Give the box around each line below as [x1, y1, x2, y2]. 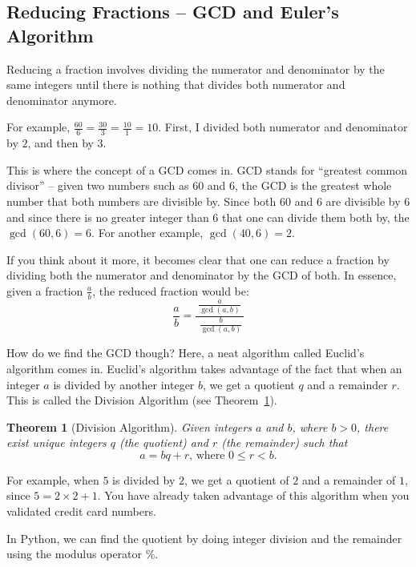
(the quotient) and [119, 434, 208, 451]
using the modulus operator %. [6, 545, 159, 562]
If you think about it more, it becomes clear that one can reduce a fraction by [6, 251, 390, 267]
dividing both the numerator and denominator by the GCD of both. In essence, [6, 267, 397, 283]
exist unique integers [6, 434, 107, 451]
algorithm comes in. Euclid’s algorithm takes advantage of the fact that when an [6, 360, 402, 376]
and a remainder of [301, 471, 396, 488]
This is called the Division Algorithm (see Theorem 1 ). [6, 392, 277, 408]
